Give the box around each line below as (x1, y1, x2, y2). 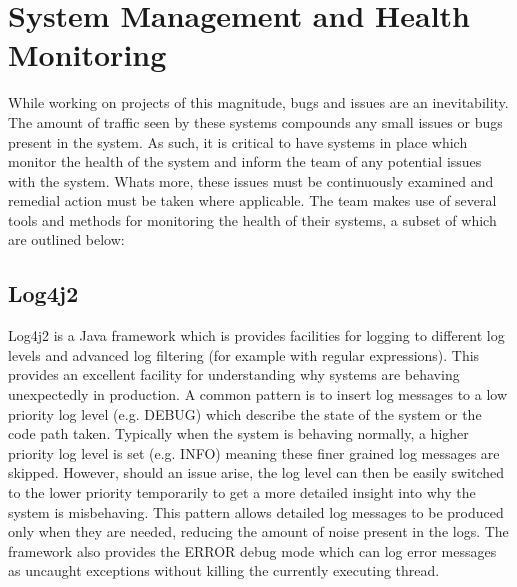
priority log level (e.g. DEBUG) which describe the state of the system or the (8, 403, 482, 424)
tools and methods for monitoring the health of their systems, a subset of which (8, 209, 497, 230)
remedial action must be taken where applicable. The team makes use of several (8, 190, 497, 211)
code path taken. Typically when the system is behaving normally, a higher (8, 423, 469, 444)
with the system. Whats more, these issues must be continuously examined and (8, 170, 494, 191)
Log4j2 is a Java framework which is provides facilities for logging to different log (8, 325, 505, 346)
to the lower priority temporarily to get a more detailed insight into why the (8, 482, 476, 503)
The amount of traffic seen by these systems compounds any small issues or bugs (8, 111, 503, 132)
